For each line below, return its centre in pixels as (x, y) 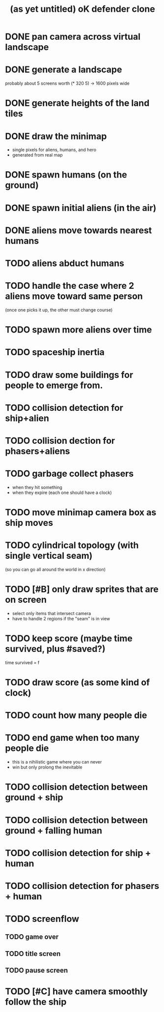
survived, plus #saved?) (55, 649)
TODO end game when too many (72, 738)
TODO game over (32, 937)
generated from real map (37, 155)
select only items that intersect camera (52, 613)
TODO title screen (33, 954)
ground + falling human (54, 830)
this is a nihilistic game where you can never (57, 762)
